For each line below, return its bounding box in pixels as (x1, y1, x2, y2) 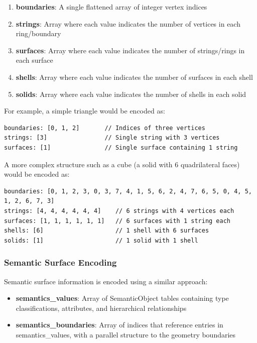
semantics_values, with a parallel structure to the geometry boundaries (16, 329, 236, 339)
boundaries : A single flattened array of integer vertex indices (16, 2, 207, 12)
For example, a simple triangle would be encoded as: (4, 105, 165, 116)
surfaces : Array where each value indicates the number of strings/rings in (16, 45, 245, 55)
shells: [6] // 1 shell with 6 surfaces (4, 227, 209, 235)
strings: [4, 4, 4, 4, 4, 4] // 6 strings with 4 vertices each (4, 207, 234, 214)
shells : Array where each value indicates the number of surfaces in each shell (16, 71, 253, 82)
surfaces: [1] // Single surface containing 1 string (4, 144, 238, 151)
